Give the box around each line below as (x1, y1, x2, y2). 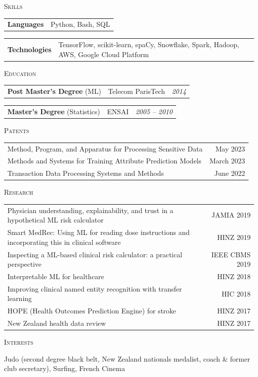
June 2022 (214, 168, 245, 178)
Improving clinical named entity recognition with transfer (7, 283, 182, 294)
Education (4, 68, 36, 78)
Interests (4, 337, 34, 347)
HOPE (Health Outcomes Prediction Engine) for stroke (7, 305, 176, 316)
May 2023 (215, 143, 245, 153)
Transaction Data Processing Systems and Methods (7, 168, 164, 178)
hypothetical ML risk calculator (7, 215, 104, 225)
